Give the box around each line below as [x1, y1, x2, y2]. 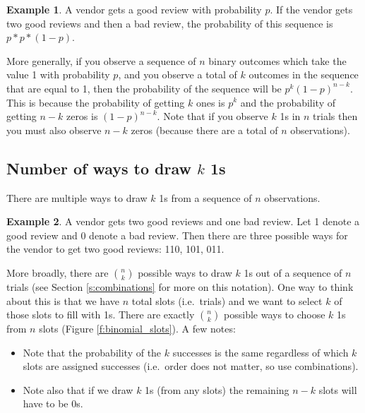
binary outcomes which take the [208, 53, 347, 68]
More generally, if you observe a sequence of [6, 53, 196, 68]
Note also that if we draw [23, 382, 133, 397]
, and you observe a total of [118, 67, 237, 82]
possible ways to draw [138, 265, 232, 280]
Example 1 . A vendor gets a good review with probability [6, 2, 262, 16]
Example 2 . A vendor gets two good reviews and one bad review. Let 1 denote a [6, 214, 360, 229]
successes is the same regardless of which [172, 345, 349, 359]
